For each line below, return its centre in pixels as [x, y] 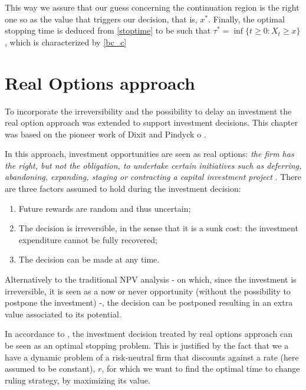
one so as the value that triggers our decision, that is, [101, 19]
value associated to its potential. [63, 314]
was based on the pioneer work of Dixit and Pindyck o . [106, 134]
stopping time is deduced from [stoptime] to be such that [108, 30]
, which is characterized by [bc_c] [66, 42]
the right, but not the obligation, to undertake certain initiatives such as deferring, [153, 165]
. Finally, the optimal [246, 19]
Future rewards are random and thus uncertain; [105, 208]
